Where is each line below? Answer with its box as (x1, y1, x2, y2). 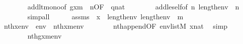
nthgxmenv (27, 30, 62, 41)
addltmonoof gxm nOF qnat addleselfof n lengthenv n (27, 1, 239, 11)
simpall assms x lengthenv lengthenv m (27, 11, 184, 21)
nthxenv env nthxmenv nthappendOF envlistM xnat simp (4, 21, 228, 31)
